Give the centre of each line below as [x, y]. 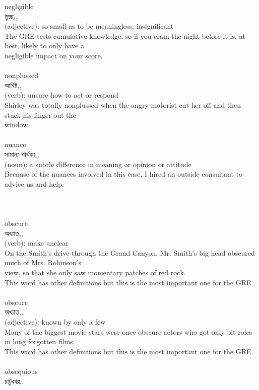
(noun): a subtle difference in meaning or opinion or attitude [98, 164]
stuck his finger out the [40, 114]
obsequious [21, 371]
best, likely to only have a [44, 46]
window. [17, 125]
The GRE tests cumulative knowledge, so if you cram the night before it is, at [125, 35]
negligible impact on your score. [54, 55]
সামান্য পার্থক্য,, [22, 154]
